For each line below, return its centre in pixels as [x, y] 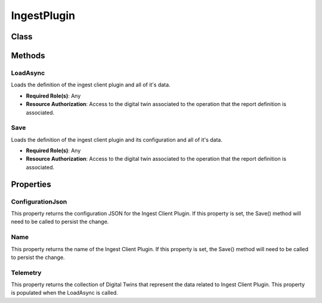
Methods [28, 56]
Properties [31, 184]
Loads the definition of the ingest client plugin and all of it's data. [91, 85]
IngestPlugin [43, 15]
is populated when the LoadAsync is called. [65, 293]
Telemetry [26, 273]
